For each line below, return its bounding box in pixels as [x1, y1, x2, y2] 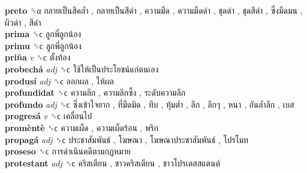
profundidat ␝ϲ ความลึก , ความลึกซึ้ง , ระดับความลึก [5, 86, 186, 99]
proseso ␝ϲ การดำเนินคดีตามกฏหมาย [5, 145, 131, 157]
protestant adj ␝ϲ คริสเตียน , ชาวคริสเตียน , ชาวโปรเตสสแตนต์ [5, 156, 220, 169]
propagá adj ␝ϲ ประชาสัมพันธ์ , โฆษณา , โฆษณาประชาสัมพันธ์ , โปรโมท [5, 133, 249, 145]
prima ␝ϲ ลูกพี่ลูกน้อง [5, 28, 82, 40]
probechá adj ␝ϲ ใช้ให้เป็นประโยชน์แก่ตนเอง [5, 62, 159, 75]
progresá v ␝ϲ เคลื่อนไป [5, 110, 92, 122]
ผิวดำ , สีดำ [5, 16, 41, 28]
